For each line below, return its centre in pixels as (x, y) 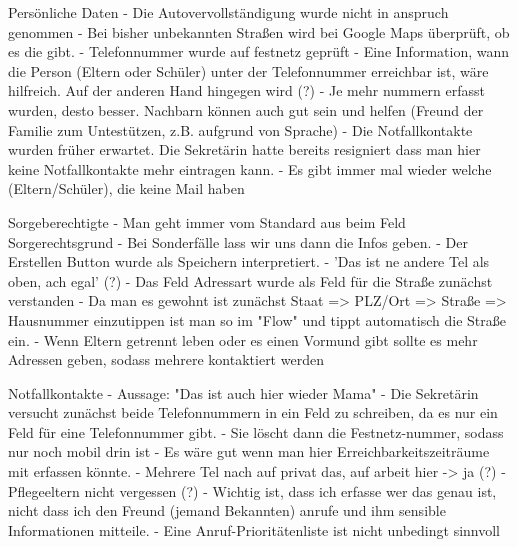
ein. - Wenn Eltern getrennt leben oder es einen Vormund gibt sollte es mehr (243, 339)
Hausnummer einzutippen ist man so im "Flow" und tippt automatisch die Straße (257, 319)
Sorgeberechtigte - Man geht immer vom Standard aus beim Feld (207, 221)
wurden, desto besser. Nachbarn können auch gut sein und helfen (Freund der (246, 109)
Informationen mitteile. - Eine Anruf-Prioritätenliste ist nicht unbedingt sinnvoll (254, 529)
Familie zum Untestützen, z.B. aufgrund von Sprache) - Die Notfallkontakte (240, 129)
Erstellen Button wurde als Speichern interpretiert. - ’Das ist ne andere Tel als (249, 261)
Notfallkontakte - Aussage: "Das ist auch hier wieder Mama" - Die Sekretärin (243, 392)
